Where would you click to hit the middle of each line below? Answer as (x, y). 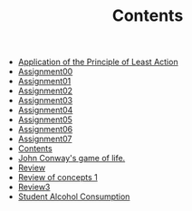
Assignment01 (44, 82)
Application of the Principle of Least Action (98, 62)
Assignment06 (45, 129)
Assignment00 (45, 72)
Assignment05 (45, 120)
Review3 (34, 187)
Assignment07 (45, 139)
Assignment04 (45, 110)
